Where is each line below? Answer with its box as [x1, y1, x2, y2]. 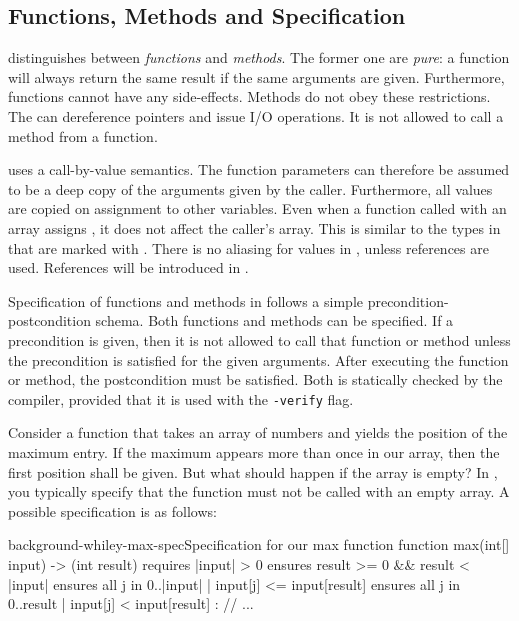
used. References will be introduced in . [8, 257, 249, 278]
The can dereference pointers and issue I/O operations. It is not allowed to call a [8, 105, 504, 126]
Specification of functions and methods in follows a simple [8, 290, 363, 311]
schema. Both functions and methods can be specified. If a [95, 310, 454, 331]
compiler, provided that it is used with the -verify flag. [8, 388, 354, 409]
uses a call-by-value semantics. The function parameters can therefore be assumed [8, 159, 510, 180]
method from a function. [8, 125, 158, 146]
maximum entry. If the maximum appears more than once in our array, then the [8, 441, 500, 462]
